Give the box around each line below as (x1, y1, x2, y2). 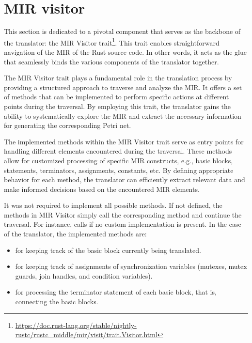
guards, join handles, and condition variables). (15, 270, 153, 281)
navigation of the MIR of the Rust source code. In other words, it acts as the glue (4, 47, 247, 57)
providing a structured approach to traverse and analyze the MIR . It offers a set (4, 82, 242, 92)
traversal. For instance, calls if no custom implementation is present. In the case (4, 219, 241, 229)
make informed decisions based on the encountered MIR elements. (4, 184, 200, 194)
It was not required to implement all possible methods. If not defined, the (4, 200, 222, 210)
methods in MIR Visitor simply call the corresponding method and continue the (4, 209, 242, 219)
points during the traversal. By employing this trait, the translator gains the (4, 101, 231, 111)
